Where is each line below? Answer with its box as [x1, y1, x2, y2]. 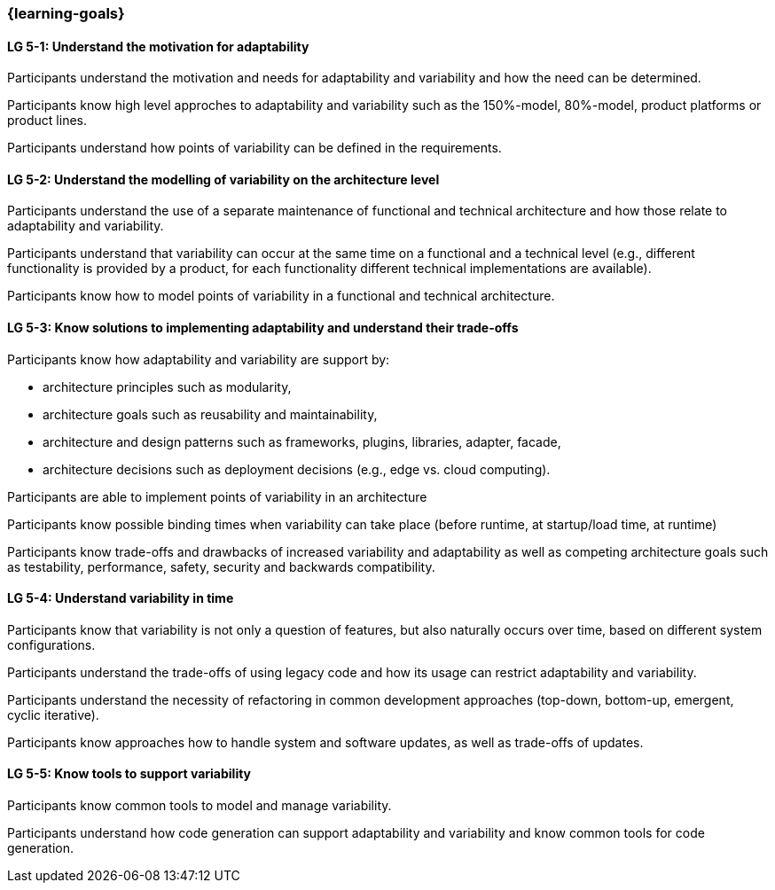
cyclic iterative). [7, 707, 99, 722]
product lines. [7, 113, 88, 129]
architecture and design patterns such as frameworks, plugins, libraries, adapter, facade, [43, 433, 561, 449]
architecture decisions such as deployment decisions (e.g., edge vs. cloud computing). [43, 461, 551, 477]
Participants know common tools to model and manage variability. [7, 798, 392, 814]
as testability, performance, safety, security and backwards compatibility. [7, 558, 435, 574]
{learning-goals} [7, 4, 125, 22]
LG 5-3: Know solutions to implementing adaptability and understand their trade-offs [7, 320, 519, 336]
